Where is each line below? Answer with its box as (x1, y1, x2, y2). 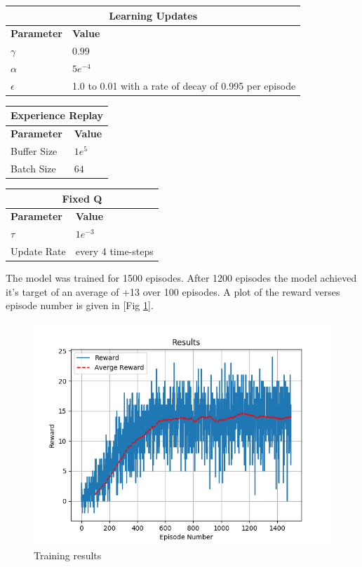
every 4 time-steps (75, 244, 154, 259)
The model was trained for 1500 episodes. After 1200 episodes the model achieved (6, 271, 357, 285)
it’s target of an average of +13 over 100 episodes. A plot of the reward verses (6, 284, 340, 299)
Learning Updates (109, 8, 197, 22)
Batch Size (11, 161, 56, 175)
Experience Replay (11, 108, 103, 123)
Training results (34, 547, 102, 562)
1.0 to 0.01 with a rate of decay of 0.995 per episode (72, 78, 296, 93)
